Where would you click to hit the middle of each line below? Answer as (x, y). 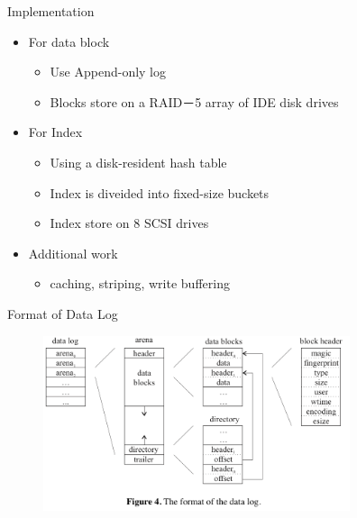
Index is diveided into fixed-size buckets (160, 192)
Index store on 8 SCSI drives (129, 223)
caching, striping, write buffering (140, 283)
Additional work (73, 253)
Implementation (51, 11)
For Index (55, 132)
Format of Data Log (63, 313)
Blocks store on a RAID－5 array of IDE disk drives (194, 101)
